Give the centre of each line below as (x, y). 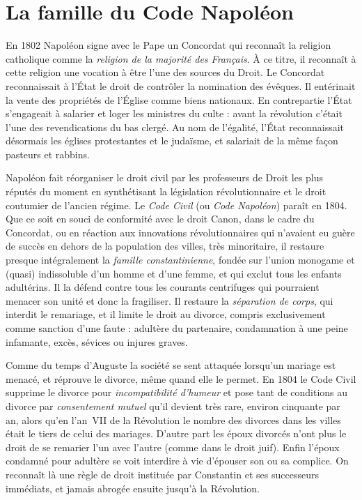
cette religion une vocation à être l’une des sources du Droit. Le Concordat (165, 72)
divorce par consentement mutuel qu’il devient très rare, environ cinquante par (173, 406)
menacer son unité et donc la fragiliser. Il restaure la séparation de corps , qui (170, 300)
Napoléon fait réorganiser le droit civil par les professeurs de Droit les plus (165, 177)
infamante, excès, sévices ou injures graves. (97, 341)
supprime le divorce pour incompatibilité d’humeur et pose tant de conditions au (177, 392)
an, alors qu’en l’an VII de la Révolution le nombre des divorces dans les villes (173, 419)
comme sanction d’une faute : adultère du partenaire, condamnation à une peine (177, 328)
